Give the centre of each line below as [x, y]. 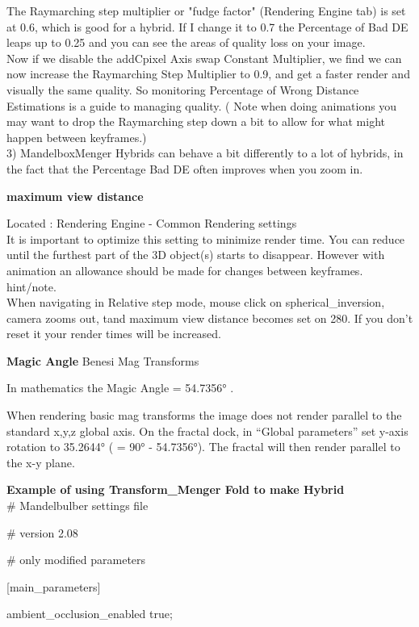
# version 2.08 [42, 532]
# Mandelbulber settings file [78, 506]
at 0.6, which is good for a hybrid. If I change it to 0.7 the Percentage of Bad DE [207, 26]
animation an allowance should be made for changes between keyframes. [185, 270]
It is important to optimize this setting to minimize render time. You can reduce [206, 238]
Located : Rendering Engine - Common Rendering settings [152, 223]
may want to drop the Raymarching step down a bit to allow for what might [196, 121]
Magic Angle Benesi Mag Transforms [103, 360]
